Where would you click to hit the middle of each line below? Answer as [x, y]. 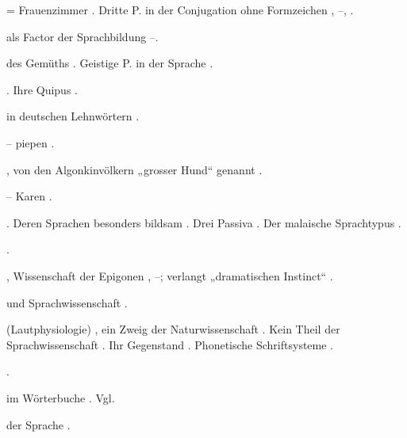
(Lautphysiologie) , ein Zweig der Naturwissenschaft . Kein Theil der [173, 329]
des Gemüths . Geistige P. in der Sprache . [110, 63]
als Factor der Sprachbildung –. [83, 36]
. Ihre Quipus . [42, 89]
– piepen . [31, 142]
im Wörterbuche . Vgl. [61, 397]
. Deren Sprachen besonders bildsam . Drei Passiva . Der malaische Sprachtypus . [204, 222]
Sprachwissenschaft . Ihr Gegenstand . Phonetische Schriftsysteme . [170, 344]
